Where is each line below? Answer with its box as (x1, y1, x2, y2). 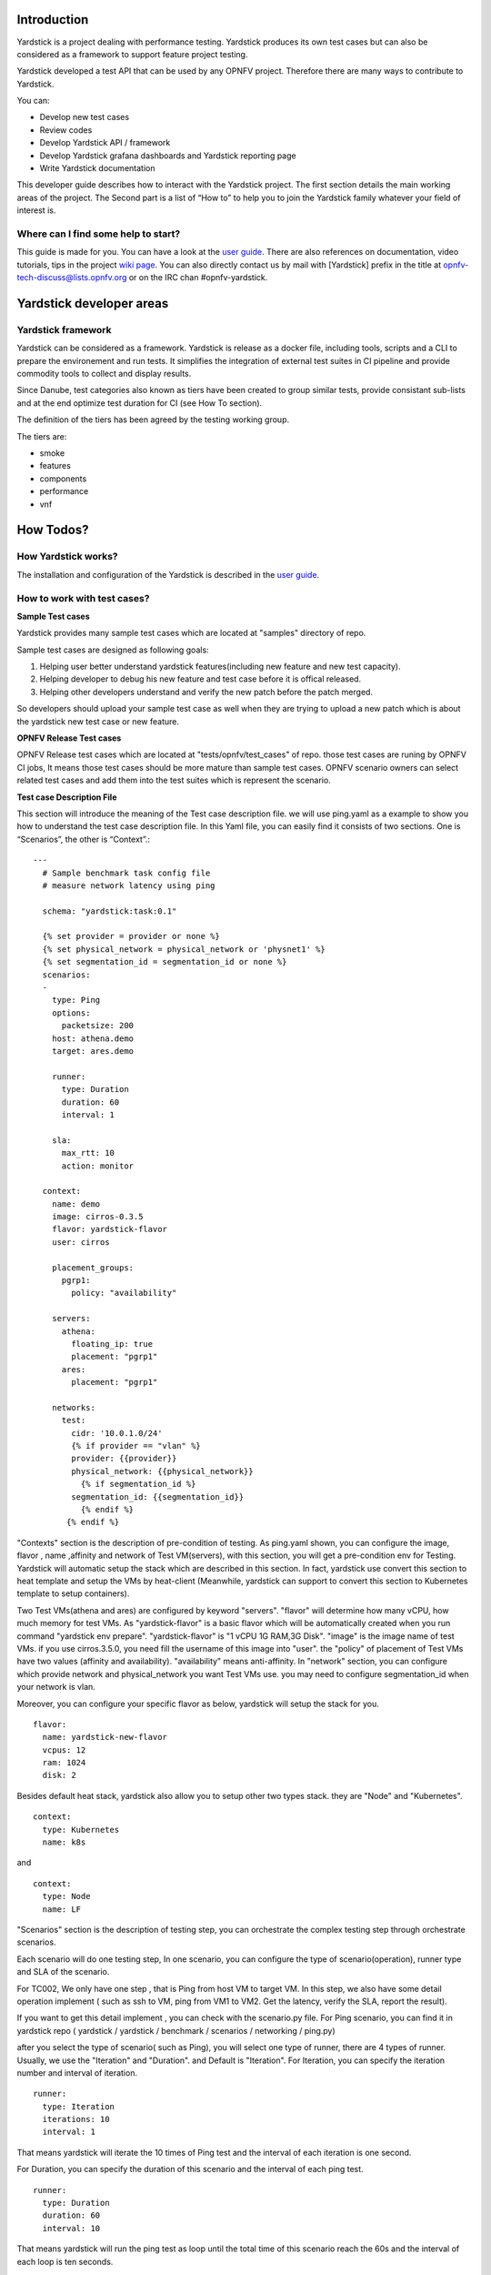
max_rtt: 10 (61, 1148, 115, 1158)
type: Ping (51, 995, 101, 1006)
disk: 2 (42, 1770, 76, 1781)
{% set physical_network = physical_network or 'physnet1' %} (42, 944, 326, 955)
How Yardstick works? (16, 551, 118, 563)
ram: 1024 (42, 1757, 86, 1768)
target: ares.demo (51, 1046, 135, 1056)
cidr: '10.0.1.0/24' (71, 1428, 163, 1438)
